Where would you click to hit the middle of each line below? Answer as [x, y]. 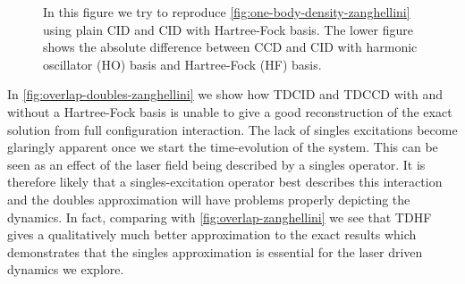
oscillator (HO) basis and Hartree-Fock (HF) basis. [182, 64]
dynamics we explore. [66, 269]
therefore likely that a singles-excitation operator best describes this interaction [225, 182]
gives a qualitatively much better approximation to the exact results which [212, 234]
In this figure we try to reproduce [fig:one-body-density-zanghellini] [227, 12]
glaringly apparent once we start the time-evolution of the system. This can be [223, 147]
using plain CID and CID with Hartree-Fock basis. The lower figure [228, 29]
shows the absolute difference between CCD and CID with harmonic [230, 47]
